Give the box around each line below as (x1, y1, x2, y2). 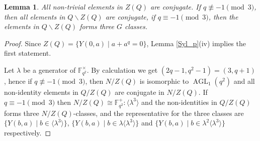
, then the (208, 11, 238, 22)
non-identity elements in (4, 86, 78, 97)
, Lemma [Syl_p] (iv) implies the (146, 38, 246, 48)
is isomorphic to (139, 75, 189, 86)
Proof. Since (4, 38, 41, 48)
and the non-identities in (141, 96, 217, 107)
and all (233, 75, 255, 86)
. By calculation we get (86, 64, 158, 75)
